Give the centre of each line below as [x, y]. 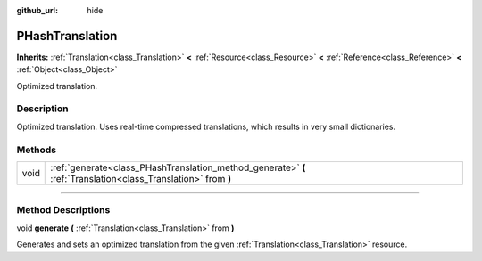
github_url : [37, 10]
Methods [37, 150]
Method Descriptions [63, 210]
